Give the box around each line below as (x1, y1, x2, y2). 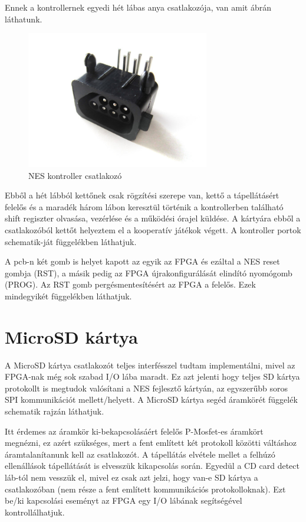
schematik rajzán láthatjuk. (5, 404, 104, 417)
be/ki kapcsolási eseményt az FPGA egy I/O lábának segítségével (5, 494, 242, 507)
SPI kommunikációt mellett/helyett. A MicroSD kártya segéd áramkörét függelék (5, 393, 298, 406)
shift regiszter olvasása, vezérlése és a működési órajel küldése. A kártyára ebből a (5, 212, 301, 224)
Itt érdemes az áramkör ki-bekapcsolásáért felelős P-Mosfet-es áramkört (5, 425, 264, 437)
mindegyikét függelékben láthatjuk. (5, 289, 132, 302)
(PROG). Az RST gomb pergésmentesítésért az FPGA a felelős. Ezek (5, 278, 256, 291)
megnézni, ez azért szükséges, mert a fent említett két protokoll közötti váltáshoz (5, 436, 297, 449)
